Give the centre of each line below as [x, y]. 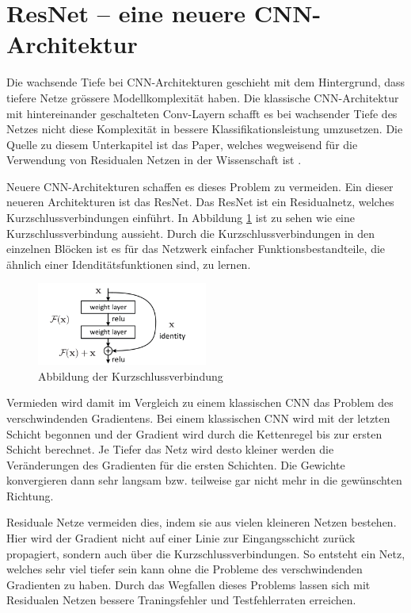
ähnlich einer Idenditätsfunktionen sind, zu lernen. [129, 264]
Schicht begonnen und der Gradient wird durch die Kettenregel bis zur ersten [194, 433]
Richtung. [30, 495]
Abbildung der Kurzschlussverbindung [131, 375]
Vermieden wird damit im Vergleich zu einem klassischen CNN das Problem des [200, 402]
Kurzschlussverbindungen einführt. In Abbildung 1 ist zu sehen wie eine [181, 218]
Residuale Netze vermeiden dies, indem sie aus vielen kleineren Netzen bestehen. [202, 522]
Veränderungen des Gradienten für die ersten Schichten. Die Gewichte [176, 464]
